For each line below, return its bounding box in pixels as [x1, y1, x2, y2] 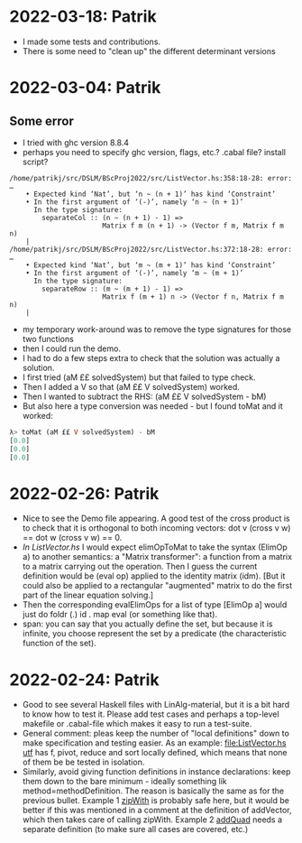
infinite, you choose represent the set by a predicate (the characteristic [22, 628, 287, 639]
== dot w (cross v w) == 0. [22, 533, 123, 543]
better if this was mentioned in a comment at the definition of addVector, [22, 805, 292, 816]
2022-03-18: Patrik [9, 6, 157, 27]
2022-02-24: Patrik [9, 670, 160, 690]
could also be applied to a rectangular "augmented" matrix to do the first [22, 580, 293, 591]
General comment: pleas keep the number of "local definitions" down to [22, 728, 290, 739]
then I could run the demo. [22, 343, 122, 354]
